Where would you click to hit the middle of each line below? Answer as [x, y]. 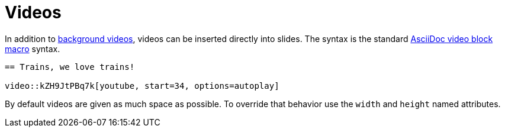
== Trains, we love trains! [70, 67]
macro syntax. [33, 49]
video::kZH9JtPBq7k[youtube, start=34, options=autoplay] [142, 86]
